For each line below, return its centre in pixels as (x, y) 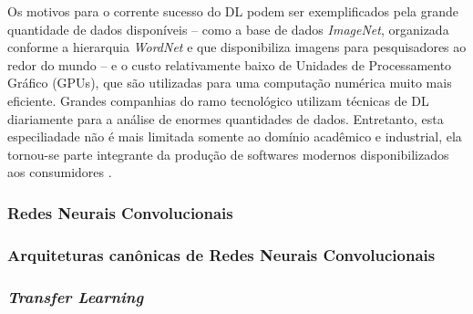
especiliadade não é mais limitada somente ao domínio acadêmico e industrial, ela (235, 136)
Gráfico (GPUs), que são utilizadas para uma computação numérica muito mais (230, 83)
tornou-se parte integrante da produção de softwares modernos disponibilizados (228, 154)
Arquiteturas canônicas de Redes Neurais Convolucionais (221, 254)
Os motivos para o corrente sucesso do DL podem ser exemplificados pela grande (233, 11)
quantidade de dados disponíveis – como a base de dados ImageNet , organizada (228, 29)
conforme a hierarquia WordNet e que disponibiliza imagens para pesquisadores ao (237, 47)
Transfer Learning (76, 296)
